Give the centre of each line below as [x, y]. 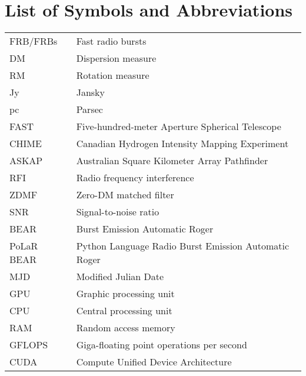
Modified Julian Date [120, 277]
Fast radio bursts [111, 41]
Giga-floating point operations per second [162, 345]
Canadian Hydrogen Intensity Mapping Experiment [182, 144]
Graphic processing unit [125, 294]
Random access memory [126, 328]
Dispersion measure [116, 58]
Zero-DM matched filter [125, 195]
